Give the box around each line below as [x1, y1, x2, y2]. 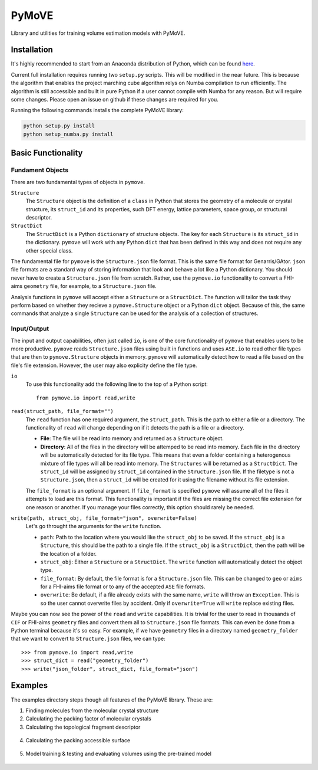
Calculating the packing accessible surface [25, 737, 131, 744]
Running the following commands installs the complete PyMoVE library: [11, 107, 184, 114]
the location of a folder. [40, 550, 97, 557]
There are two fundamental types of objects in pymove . [11, 178, 145, 185]
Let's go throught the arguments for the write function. [25, 523, 162, 530]
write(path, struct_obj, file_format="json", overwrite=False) [11, 515, 197, 522]
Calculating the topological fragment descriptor [25, 723, 141, 730]
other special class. [25, 247, 73, 254]
